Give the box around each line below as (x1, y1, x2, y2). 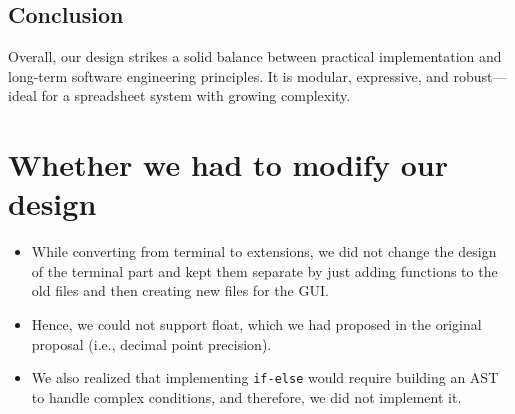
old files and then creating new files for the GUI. (31, 280, 329, 301)
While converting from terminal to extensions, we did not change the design (31, 241, 497, 262)
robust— (453, 65, 507, 86)
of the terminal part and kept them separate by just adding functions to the (31, 260, 498, 281)
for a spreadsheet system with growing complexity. (41, 85, 351, 106)
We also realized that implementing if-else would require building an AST (31, 367, 499, 388)
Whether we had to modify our (8, 144, 448, 185)
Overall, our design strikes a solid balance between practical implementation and (8, 46, 502, 67)
